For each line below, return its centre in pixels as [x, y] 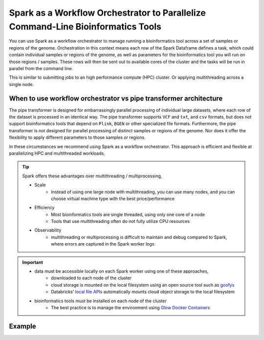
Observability [48, 230]
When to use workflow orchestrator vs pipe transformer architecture [116, 98]
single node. [22, 84]
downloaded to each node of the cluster [91, 278]
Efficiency [44, 208]
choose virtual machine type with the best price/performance [113, 198]
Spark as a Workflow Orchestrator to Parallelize [108, 13]
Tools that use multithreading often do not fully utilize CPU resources [121, 221]
